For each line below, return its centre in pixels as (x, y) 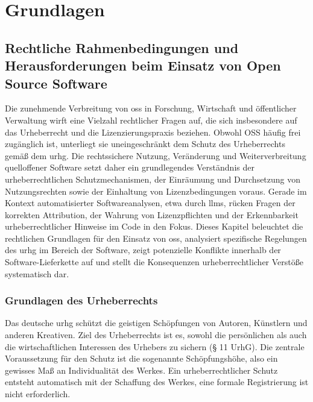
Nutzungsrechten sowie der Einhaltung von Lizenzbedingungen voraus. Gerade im (156, 191)
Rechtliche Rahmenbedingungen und (122, 47)
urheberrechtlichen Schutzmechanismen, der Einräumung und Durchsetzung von (153, 179)
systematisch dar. (37, 273)
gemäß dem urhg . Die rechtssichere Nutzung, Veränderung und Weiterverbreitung (156, 155)
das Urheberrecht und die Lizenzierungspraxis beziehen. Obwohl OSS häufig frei (153, 132)
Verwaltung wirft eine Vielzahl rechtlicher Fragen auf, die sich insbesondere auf (151, 120)
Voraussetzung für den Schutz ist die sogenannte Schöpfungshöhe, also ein (141, 358)
